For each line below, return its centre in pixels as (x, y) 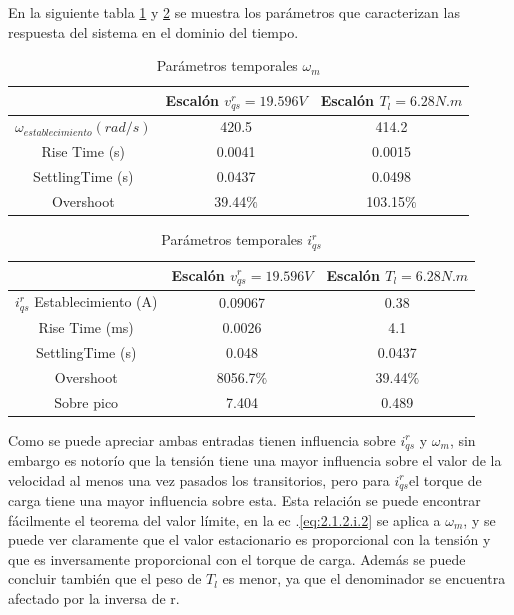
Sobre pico (86, 401)
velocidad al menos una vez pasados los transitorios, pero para (199, 479)
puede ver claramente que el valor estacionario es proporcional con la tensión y (249, 539)
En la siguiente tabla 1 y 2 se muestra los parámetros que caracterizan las (234, 12)
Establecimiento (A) (96, 301)
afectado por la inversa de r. (94, 598)
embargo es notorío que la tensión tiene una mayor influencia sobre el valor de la (255, 460)
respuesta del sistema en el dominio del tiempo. (153, 31)
